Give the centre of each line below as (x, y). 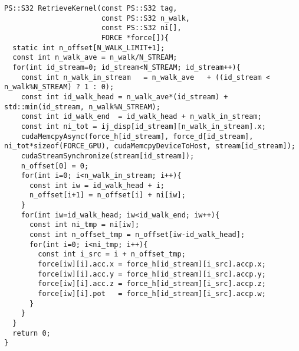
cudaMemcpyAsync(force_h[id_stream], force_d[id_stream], (137, 136)
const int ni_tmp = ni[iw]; (84, 225)
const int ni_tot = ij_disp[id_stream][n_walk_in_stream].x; (143, 126)
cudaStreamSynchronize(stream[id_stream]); (108, 156)
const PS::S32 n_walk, (145, 18)
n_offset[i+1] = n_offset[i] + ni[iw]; (107, 195)
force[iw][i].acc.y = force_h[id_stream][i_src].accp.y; (152, 274)
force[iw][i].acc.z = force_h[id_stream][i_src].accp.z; (152, 284)
